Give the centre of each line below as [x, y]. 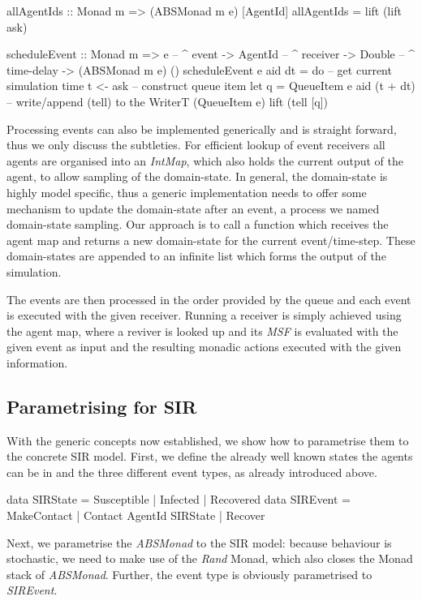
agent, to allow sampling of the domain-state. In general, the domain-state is [197, 176]
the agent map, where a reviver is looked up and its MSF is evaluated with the [202, 331]
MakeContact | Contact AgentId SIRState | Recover [136, 515]
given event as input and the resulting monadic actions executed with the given [204, 347]
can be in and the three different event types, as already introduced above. [192, 472]
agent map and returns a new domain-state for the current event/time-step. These [211, 240]
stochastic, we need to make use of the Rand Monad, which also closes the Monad [210, 558]
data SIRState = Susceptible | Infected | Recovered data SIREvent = [179, 499]
